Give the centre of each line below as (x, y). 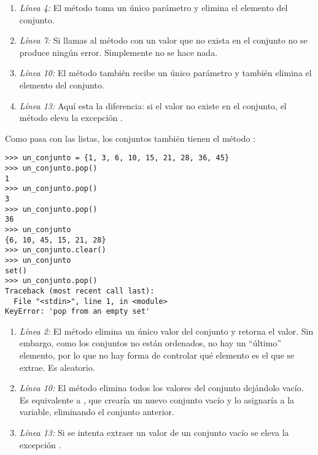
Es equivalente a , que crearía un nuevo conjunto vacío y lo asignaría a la (157, 399)
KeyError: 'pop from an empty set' (78, 312)
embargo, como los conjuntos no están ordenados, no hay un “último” (150, 343)
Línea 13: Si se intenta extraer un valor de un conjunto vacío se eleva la (154, 432)
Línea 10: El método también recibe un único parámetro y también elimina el (165, 73)
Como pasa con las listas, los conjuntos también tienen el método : (130, 138)
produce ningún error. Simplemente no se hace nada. (118, 52)
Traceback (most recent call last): (80, 291)
